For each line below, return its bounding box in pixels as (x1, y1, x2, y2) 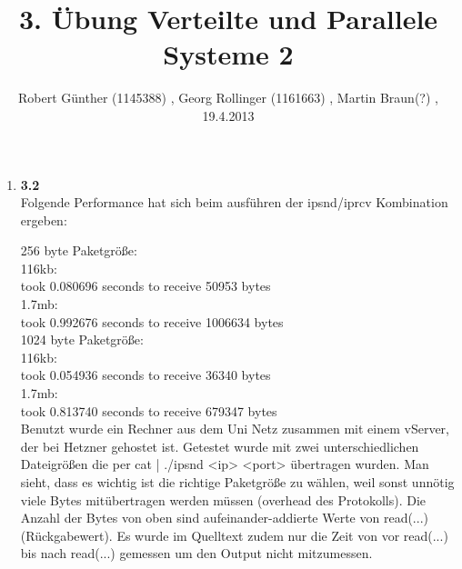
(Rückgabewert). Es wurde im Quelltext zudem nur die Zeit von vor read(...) (20, 525, 448, 544)
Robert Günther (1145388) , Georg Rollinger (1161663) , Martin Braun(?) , (18, 88, 438, 107)
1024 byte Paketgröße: (20, 330, 144, 349)
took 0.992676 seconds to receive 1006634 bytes (20, 312, 284, 331)
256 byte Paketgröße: (20, 241, 137, 260)
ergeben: (20, 210, 67, 229)
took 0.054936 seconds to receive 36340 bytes (20, 365, 271, 384)
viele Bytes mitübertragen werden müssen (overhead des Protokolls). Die (20, 490, 427, 509)
